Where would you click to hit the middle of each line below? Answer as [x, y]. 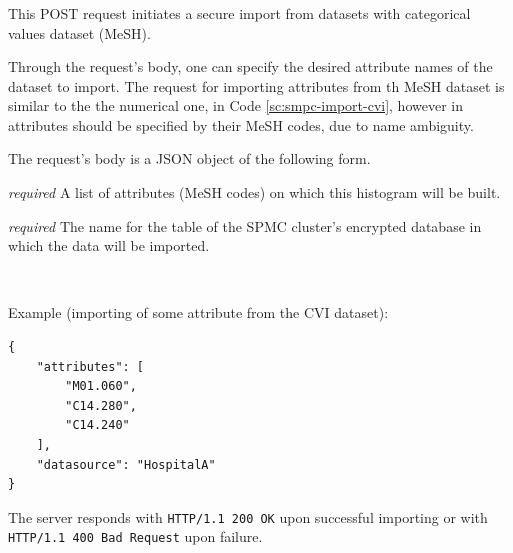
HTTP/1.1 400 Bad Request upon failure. [135, 536]
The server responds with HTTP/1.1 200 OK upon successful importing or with [248, 516]
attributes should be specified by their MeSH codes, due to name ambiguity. [241, 124]
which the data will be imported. [109, 245]
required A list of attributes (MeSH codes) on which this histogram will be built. [254, 192]
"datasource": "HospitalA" [126, 464]
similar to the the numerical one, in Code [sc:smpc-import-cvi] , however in [235, 105]
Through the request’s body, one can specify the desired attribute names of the [250, 66]
